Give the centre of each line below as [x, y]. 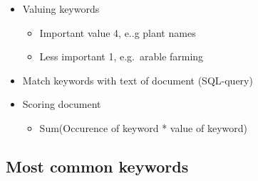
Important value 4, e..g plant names [118, 32]
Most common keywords [97, 166]
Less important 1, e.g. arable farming [122, 56]
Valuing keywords [61, 9]
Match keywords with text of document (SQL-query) [138, 80]
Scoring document [62, 104]
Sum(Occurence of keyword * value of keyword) [143, 127]
